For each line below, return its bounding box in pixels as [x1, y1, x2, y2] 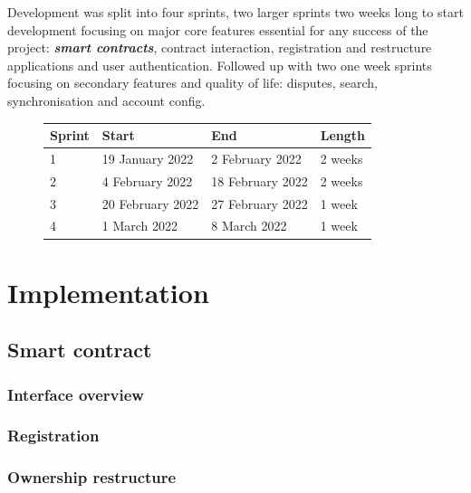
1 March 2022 [101, 216, 178, 235]
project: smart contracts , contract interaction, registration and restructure [7, 38, 432, 57]
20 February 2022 [101, 194, 199, 213]
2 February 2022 [211, 148, 302, 167]
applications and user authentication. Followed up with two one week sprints [7, 55, 432, 74]
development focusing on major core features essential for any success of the [7, 20, 428, 39]
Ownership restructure [7, 466, 177, 488]
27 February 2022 [211, 194, 308, 213]
